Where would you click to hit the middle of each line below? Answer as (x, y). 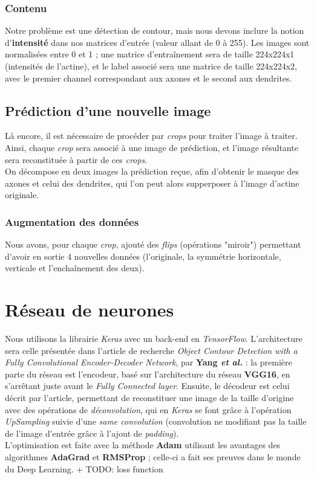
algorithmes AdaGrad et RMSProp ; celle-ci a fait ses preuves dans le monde (153, 457)
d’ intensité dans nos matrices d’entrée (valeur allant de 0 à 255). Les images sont (157, 42)
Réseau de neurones (90, 310)
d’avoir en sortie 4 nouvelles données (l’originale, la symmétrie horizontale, (143, 256)
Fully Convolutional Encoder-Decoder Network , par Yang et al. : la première (149, 362)
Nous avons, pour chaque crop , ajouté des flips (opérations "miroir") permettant (153, 244)
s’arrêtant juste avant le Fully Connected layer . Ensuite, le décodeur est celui (147, 386)
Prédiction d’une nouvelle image (108, 110)
